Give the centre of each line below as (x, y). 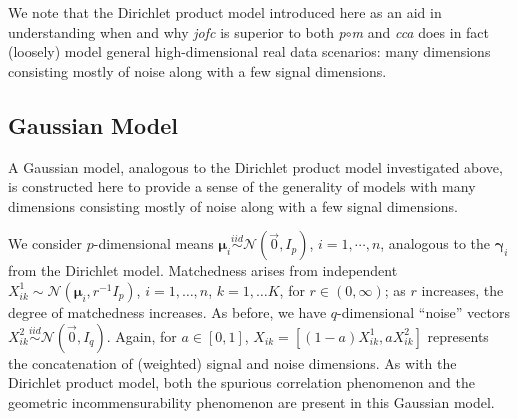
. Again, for (141, 335)
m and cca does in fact (420, 31)
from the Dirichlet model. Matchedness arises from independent (203, 270)
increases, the (462, 289)
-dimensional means (153, 243)
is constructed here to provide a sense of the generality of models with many (242, 186)
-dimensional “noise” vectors (423, 311)
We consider (45, 243)
